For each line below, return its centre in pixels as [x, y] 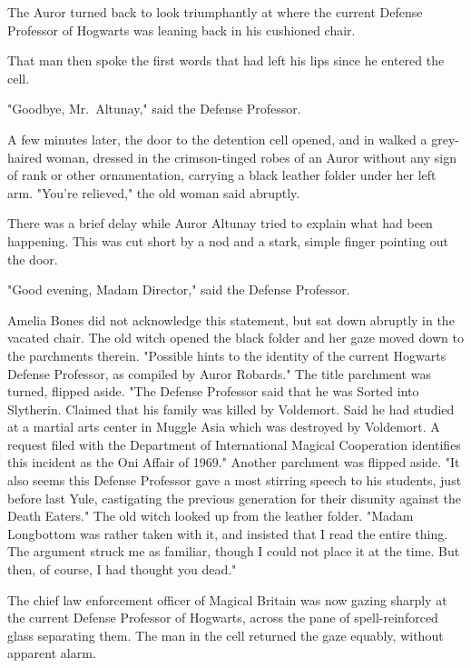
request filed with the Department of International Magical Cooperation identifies [234, 444]
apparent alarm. [52, 653]
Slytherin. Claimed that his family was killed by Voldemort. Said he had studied [231, 409]
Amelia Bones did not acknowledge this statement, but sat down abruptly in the [231, 319]
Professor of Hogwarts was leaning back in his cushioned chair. [182, 30]
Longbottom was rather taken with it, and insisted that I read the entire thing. [228, 533]
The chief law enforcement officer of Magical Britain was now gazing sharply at [227, 599]
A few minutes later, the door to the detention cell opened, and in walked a [217, 139]
